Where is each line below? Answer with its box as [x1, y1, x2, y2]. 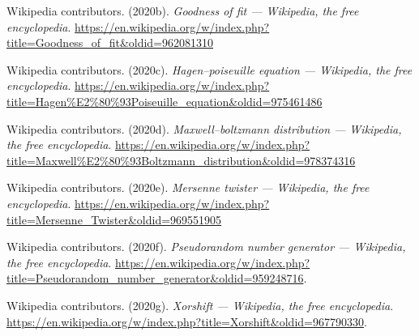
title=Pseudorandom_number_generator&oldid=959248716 [6, 270, 304, 287]
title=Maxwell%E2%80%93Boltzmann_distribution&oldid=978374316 [6, 151, 356, 168]
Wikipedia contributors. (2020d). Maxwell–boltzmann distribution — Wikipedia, [6, 120, 402, 137]
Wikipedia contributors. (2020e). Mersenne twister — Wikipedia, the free [6, 179, 370, 196]
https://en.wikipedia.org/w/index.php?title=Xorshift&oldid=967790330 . [6, 313, 367, 330]
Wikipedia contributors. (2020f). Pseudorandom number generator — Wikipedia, [6, 238, 406, 255]
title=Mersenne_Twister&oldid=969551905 [6, 211, 222, 228]
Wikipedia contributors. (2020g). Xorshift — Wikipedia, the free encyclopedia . [6, 296, 394, 313]
